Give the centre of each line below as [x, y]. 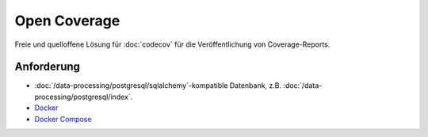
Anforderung [48, 67]
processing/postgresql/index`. [84, 97]
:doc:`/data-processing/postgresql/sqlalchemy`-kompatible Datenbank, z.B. [158, 86]
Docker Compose [63, 119]
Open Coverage [67, 21]
